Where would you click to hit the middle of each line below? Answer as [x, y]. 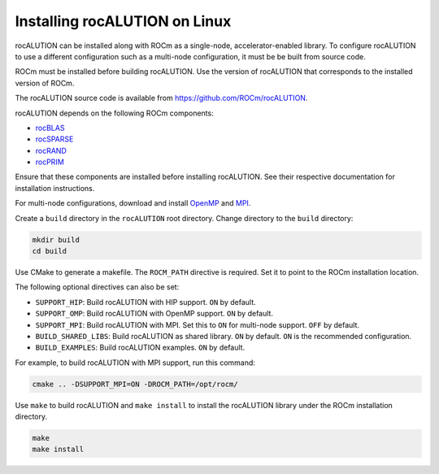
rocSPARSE [54, 139]
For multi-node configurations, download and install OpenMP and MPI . [133, 203]
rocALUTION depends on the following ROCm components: [115, 113]
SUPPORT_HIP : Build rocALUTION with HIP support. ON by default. [146, 302]
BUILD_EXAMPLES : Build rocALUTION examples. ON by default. [140, 348]
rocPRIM [50, 162]
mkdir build [56, 239]
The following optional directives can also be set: [97, 287]
